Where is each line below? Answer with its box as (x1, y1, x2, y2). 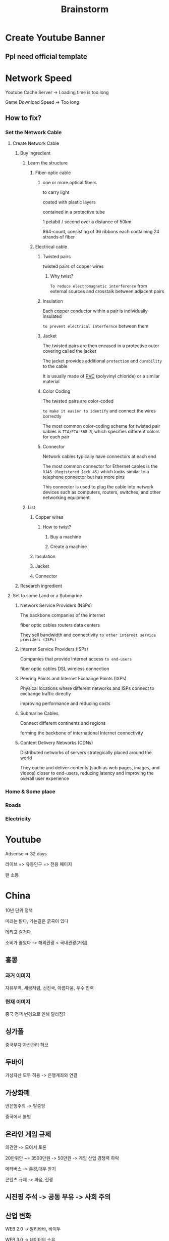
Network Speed (5, 72, 72, 84)
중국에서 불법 (5, 1113, 31, 1120)
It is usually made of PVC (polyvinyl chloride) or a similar (42, 373, 160, 379)
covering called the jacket (42, 348, 97, 354)
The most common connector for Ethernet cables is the (42, 463, 158, 469)
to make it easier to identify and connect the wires (42, 408, 156, 414)
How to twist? (42, 524, 72, 530)
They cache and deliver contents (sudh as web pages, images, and (20, 765, 160, 771)
